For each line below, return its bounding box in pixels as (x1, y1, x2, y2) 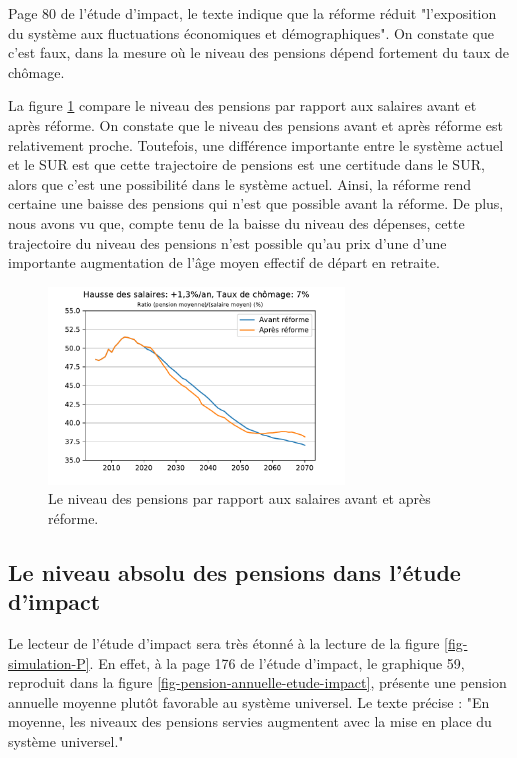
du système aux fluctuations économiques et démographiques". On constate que (8, 22, 494, 43)
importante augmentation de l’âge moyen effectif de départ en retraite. (8, 252, 440, 273)
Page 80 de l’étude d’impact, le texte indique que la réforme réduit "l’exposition (8, 3, 497, 23)
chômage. (8, 61, 65, 82)
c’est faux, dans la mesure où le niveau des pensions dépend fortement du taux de (8, 42, 510, 63)
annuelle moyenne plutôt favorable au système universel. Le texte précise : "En (8, 691, 490, 712)
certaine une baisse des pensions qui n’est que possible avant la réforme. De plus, (8, 193, 504, 214)
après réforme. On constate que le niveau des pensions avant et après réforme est (8, 114, 503, 135)
